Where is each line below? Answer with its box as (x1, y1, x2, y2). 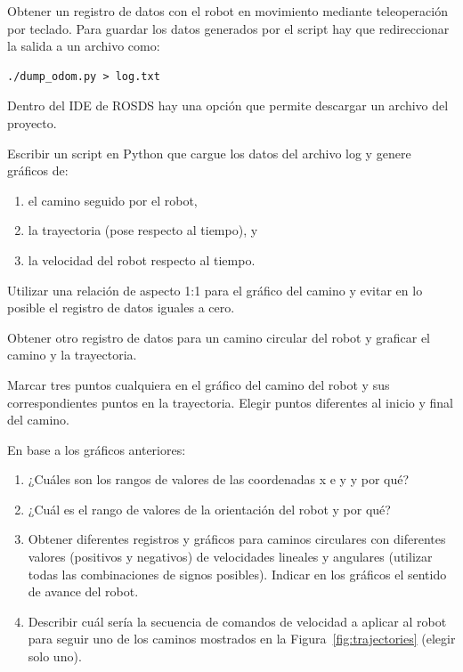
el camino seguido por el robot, (28, 190, 198, 209)
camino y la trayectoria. (7, 345, 137, 364)
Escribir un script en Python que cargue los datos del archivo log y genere (7, 143, 411, 162)
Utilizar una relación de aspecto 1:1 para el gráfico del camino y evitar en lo (7, 280, 423, 299)
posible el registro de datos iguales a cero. (7, 298, 235, 317)
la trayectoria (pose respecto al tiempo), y (28, 221, 258, 239)
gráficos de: (7, 161, 69, 180)
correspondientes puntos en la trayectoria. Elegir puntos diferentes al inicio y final (7, 393, 453, 411)
